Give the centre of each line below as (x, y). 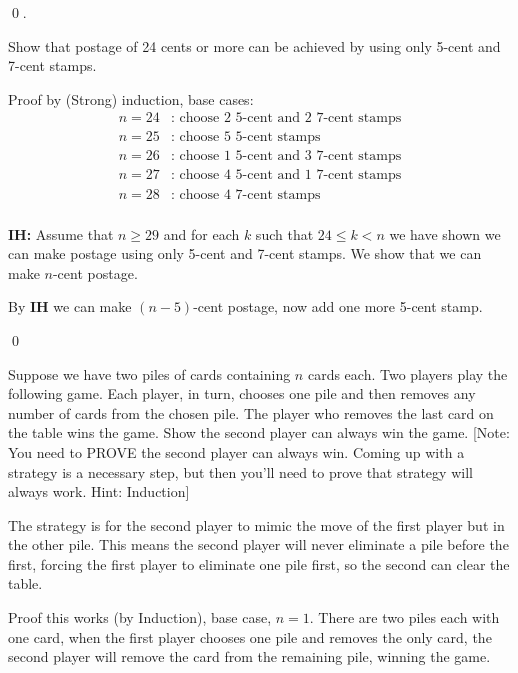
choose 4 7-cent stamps (250, 194)
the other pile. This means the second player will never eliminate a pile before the (258, 544)
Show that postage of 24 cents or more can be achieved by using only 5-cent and (254, 45)
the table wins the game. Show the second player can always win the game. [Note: (259, 432)
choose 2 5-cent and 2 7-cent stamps (290, 118)
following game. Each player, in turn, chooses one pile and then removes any (242, 393)
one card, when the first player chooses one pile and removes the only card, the (250, 636)
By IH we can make (70, 306)
